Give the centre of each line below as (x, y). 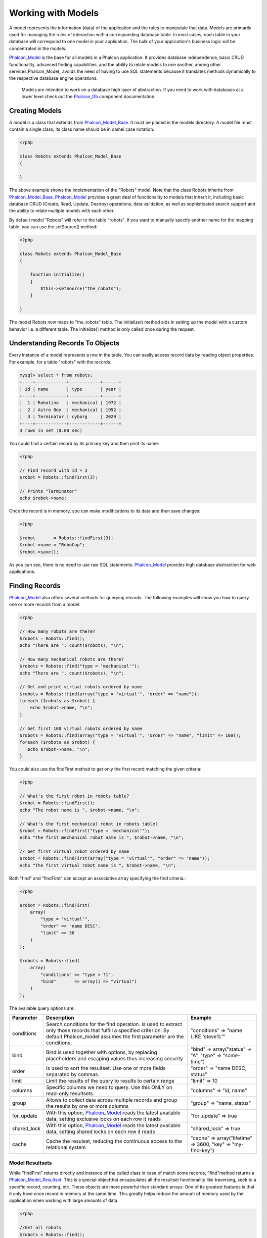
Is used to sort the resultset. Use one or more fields (106, 1068)
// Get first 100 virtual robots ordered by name (81, 728)
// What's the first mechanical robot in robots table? (89, 824)
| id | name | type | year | (70, 389)
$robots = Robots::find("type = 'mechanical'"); (80, 666)
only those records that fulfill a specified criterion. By (108, 1031)
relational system (66, 1147)
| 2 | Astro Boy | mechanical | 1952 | (70, 410)
